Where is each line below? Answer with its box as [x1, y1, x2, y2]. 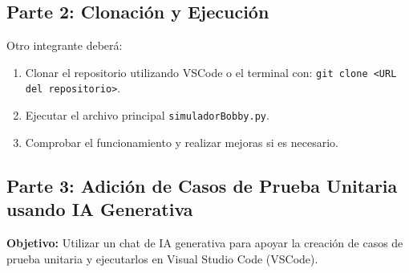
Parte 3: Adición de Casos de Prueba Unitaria [6, 173, 398, 198]
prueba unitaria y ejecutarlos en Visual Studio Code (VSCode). [6, 250, 318, 267]
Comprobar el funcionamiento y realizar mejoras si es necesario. [25, 133, 338, 150]
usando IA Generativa [6, 197, 193, 222]
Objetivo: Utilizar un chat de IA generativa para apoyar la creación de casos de [6, 234, 403, 251]
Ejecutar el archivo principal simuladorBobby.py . [25, 107, 269, 124]
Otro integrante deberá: [6, 37, 123, 54]
